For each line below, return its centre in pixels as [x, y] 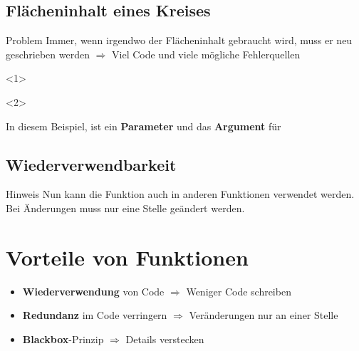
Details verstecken [165, 339]
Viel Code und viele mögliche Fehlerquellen [206, 54]
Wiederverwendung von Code [93, 291]
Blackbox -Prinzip [63, 339]
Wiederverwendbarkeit [91, 164]
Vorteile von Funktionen [127, 257]
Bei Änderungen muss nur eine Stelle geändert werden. [125, 208]
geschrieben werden [48, 54]
